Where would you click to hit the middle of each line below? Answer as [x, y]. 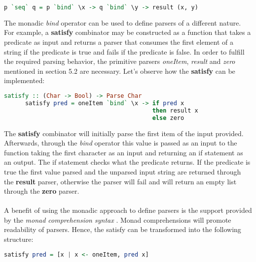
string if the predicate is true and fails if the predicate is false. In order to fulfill [124, 51]
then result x [175, 110]
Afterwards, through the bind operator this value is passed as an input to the [121, 143]
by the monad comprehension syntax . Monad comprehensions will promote [118, 219]
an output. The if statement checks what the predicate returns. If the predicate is [127, 162]
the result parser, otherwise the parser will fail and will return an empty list [120, 181]
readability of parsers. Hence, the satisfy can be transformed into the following [123, 229]
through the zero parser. [42, 191]
